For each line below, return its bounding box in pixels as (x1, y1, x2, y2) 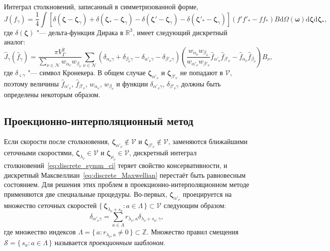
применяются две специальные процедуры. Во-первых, (4, 188, 167, 199)
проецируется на (183, 188, 232, 199)
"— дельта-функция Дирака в (37, 27, 124, 37)
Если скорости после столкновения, (4, 136, 110, 146)
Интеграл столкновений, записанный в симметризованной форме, (4, 1, 199, 11)
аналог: (4, 37, 25, 47)
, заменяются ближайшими (168, 136, 248, 146)
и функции (116, 78, 148, 88)
